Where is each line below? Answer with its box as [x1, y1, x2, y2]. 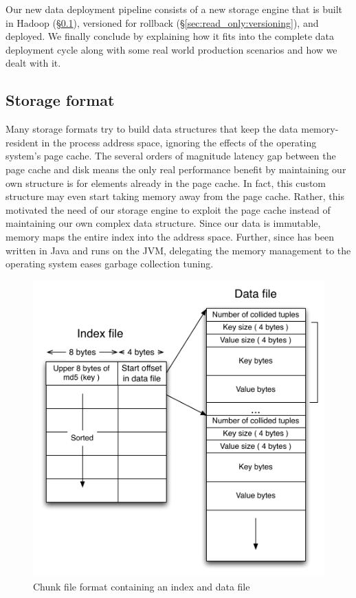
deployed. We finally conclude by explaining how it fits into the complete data [5, 29, 335, 43]
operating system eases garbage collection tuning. [5, 256, 214, 271]
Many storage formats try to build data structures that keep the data [5, 122, 298, 136]
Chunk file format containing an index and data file [33, 579, 250, 593]
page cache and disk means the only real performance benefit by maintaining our [5, 162, 346, 176]
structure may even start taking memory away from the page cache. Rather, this [5, 189, 344, 203]
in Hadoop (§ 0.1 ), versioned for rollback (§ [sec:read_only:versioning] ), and [5, 15, 319, 30]
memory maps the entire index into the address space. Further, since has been [5, 229, 334, 243]
